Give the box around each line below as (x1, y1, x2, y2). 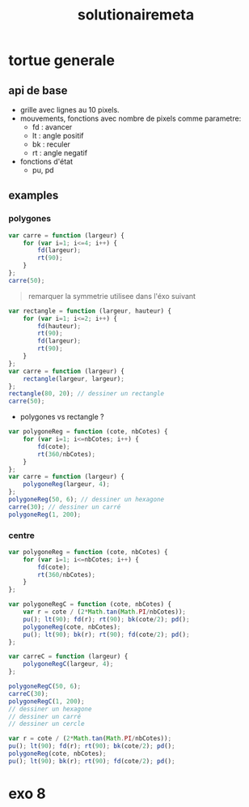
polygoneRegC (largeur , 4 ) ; (23, 660, 114, 668)
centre (8, 529, 35, 540)
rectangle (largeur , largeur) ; (23, 374, 125, 382)
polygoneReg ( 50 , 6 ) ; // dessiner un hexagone (8, 496, 164, 504)
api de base (8, 83, 68, 97)
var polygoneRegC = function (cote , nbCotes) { (8, 600, 172, 608)
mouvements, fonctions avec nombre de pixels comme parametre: (19, 113, 242, 123)
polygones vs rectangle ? (19, 412, 104, 422)
